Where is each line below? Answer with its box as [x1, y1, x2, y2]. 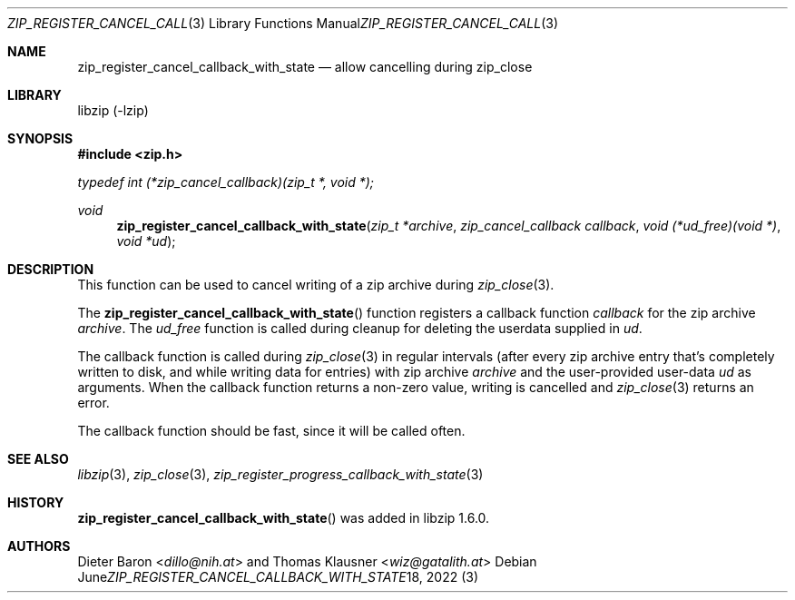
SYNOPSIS [7, 131, 74, 146]
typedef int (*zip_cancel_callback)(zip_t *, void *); [77, 174, 375, 190]
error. [77, 395, 110, 410]
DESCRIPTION [7, 261, 94, 277]
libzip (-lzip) [77, 103, 149, 118]
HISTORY [7, 495, 64, 510]
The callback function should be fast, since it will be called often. [77, 423, 466, 438]
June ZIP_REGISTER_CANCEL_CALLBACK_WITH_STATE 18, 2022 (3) [77, 569, 479, 585]
